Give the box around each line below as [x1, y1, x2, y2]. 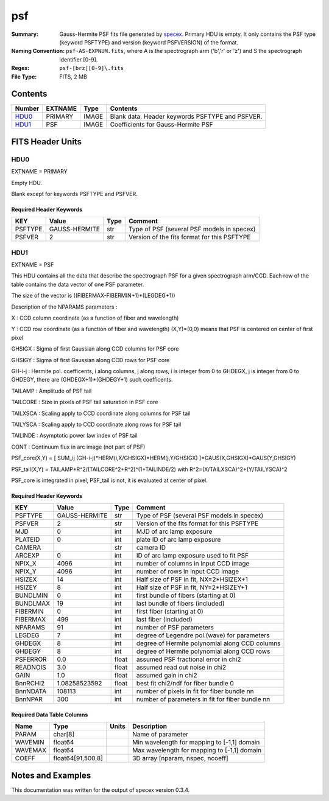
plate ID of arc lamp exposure [136, 536, 221, 544]
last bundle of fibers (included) [136, 600, 225, 608]
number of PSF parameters [136, 623, 214, 632]
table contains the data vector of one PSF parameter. [11, 281, 144, 288]
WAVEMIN [15, 738, 44, 747]
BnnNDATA [15, 687, 47, 696]
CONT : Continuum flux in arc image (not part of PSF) [11, 443, 146, 450]
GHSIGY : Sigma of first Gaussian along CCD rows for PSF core [11, 356, 170, 363]
